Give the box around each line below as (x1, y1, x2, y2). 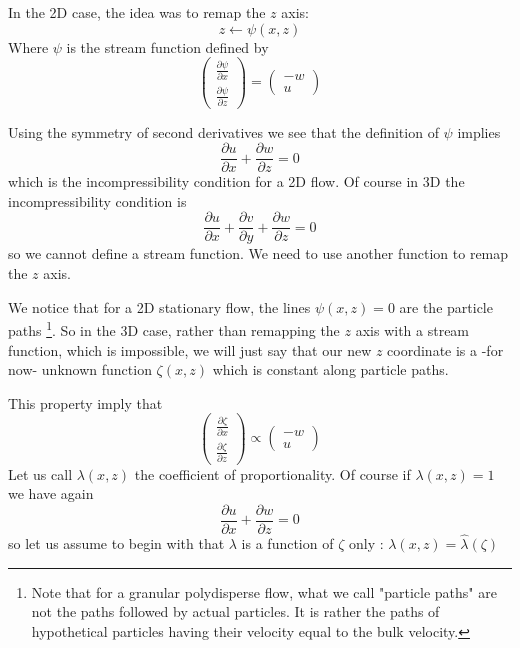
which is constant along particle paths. (212, 359, 449, 380)
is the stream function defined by (66, 36, 269, 57)
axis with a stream (355, 319, 470, 340)
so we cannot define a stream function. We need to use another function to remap (8, 243, 509, 264)
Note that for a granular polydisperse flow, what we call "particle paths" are (31, 581, 497, 602)
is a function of (241, 533, 334, 554)
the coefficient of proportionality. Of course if (134, 463, 411, 484)
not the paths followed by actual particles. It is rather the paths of (31, 601, 440, 622)
